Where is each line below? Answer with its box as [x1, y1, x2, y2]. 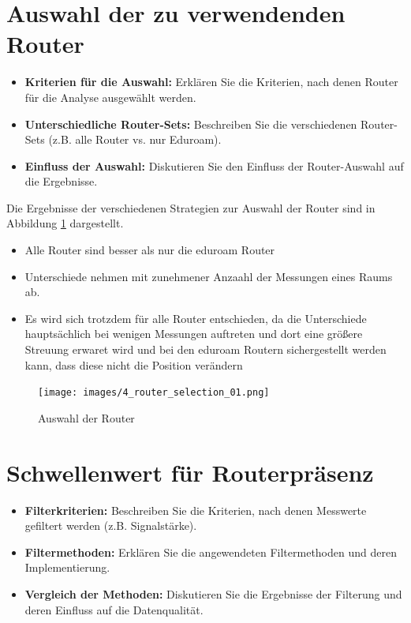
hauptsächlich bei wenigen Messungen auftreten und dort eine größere [24, 325, 363, 342]
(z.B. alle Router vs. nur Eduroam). [48, 131, 222, 148]
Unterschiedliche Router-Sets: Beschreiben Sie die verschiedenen [24, 115, 357, 132]
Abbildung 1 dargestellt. [6, 215, 124, 231]
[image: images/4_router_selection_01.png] [38, 387, 270, 399]
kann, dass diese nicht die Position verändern [24, 356, 243, 373]
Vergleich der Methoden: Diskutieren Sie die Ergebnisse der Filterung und [24, 585, 402, 602]
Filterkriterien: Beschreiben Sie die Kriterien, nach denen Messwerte [24, 501, 367, 518]
